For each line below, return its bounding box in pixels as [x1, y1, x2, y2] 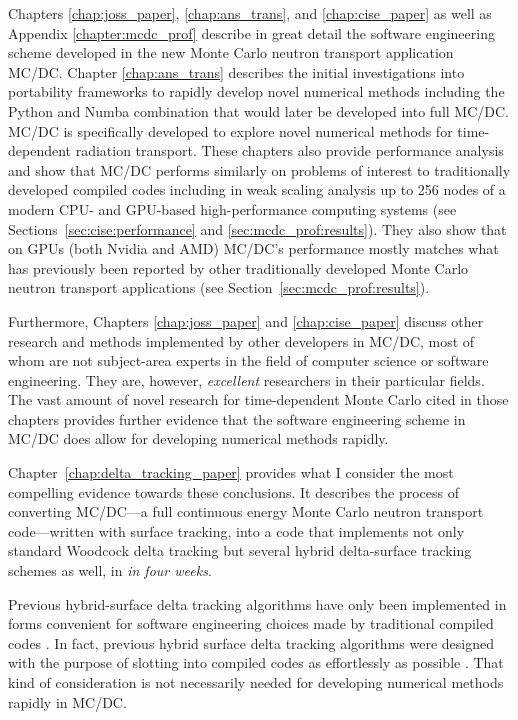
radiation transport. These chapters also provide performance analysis [75, 140, 504, 161]
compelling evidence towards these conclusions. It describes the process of [8, 481, 460, 502]
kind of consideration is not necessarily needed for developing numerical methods [8, 672, 504, 692]
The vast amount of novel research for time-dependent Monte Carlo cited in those [8, 389, 509, 410]
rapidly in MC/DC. [8, 691, 127, 712]
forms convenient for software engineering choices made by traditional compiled [8, 613, 494, 634]
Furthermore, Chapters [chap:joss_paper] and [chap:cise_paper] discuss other [8, 310, 484, 331]
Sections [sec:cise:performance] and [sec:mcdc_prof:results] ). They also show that [8, 218, 507, 239]
